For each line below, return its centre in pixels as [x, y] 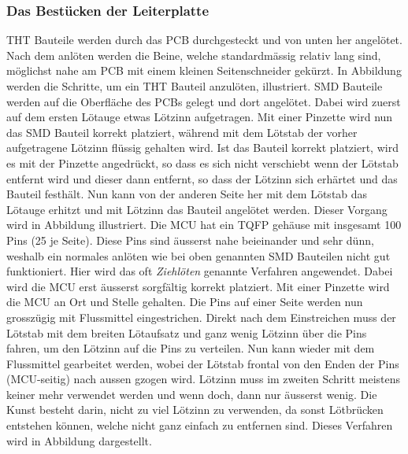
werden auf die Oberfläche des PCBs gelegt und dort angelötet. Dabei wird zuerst [204, 101]
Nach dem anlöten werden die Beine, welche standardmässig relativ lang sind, [194, 55]
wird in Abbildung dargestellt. [79, 440]
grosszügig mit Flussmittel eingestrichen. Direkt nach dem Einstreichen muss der [201, 317]
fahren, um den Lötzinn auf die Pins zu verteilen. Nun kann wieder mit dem [191, 348]
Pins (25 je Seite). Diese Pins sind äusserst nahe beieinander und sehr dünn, [190, 240]
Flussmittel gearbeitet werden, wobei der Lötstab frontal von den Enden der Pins [203, 363]
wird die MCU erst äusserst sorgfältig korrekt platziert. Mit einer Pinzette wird [198, 286]
